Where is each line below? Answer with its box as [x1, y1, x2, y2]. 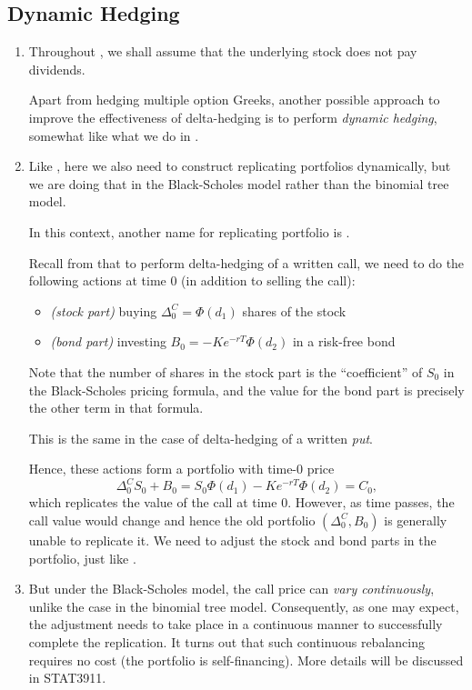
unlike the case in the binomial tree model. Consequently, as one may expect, [28, 596, 459, 615]
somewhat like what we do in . [28, 125, 199, 145]
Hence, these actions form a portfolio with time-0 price [28, 459, 335, 478]
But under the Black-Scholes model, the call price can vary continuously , [28, 579, 435, 598]
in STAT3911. [28, 668, 106, 687]
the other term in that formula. [28, 398, 204, 417]
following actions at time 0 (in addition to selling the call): [28, 271, 356, 290]
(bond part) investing [50, 332, 166, 351]
